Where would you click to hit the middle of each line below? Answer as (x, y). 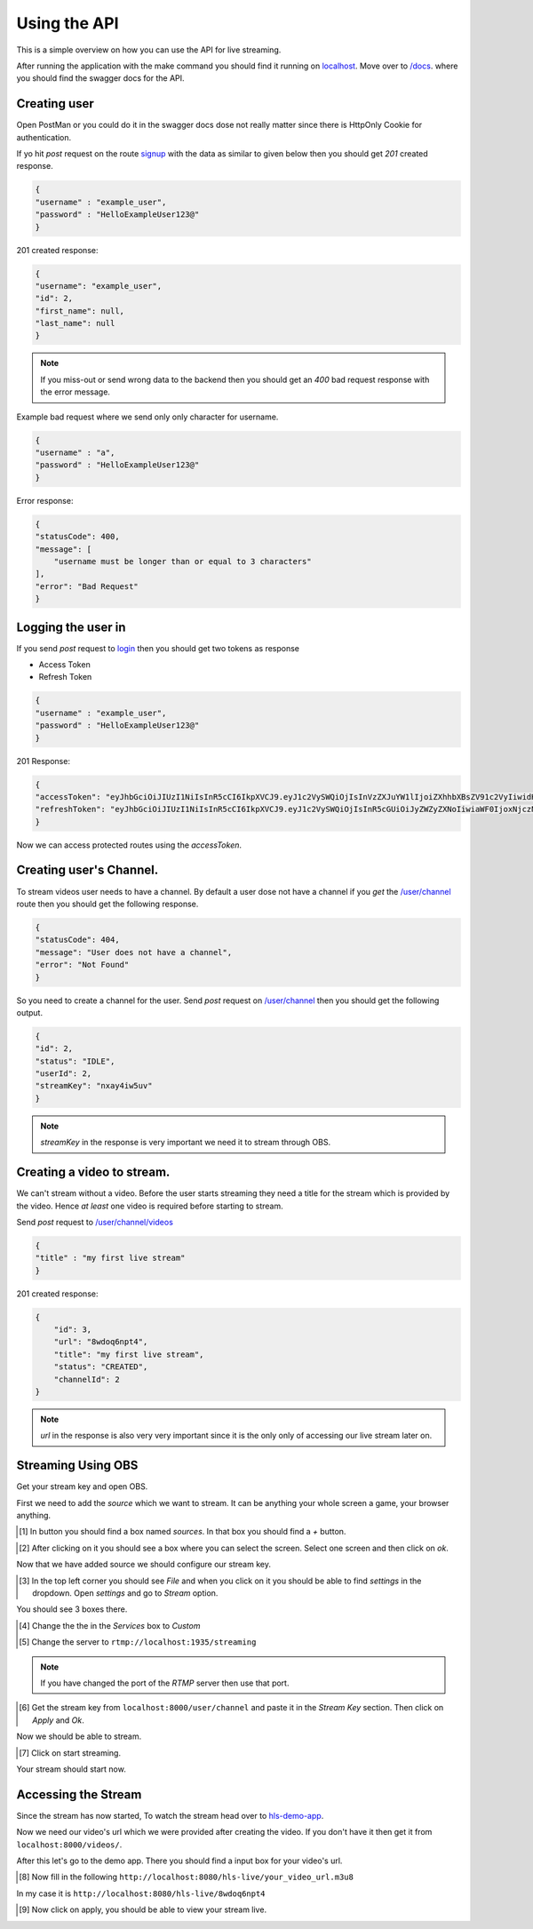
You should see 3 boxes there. (72, 1609)
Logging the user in (71, 627)
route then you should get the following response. (107, 904)
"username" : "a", (75, 453)
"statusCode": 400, (77, 537)
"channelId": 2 (87, 1379)
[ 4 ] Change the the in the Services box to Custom (110, 1625)
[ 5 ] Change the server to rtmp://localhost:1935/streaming (138, 1642)
